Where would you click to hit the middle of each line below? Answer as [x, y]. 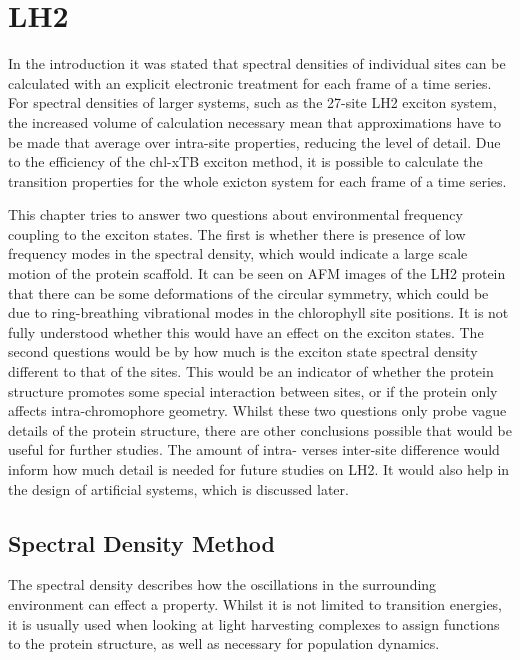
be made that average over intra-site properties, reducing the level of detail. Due [254, 141]
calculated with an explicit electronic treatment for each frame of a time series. [250, 82]
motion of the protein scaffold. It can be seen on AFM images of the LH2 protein [257, 273]
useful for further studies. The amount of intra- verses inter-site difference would [254, 449]
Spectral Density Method [141, 542]
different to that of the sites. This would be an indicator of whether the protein [251, 371]
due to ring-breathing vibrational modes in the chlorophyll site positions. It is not [258, 312]
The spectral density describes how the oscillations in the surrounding [222, 584]
